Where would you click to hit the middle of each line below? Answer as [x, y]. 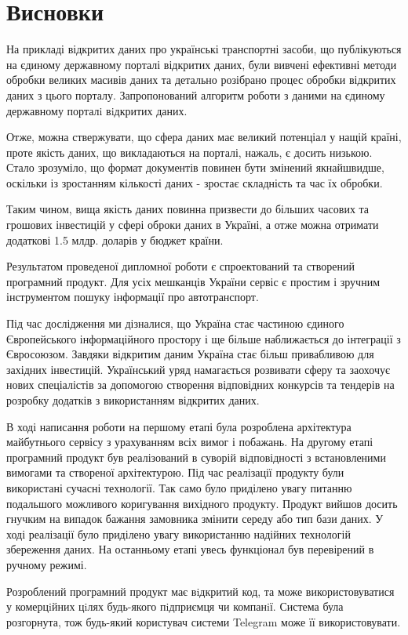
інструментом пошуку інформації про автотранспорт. [133, 297]
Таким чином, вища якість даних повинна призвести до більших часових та [188, 209]
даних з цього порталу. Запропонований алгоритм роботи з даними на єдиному [196, 94]
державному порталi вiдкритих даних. [97, 110]
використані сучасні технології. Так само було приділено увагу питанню [179, 487]
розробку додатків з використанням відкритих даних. [133, 400]
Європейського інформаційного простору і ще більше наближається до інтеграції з [204, 338]
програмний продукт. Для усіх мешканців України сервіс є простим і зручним [193, 281]
